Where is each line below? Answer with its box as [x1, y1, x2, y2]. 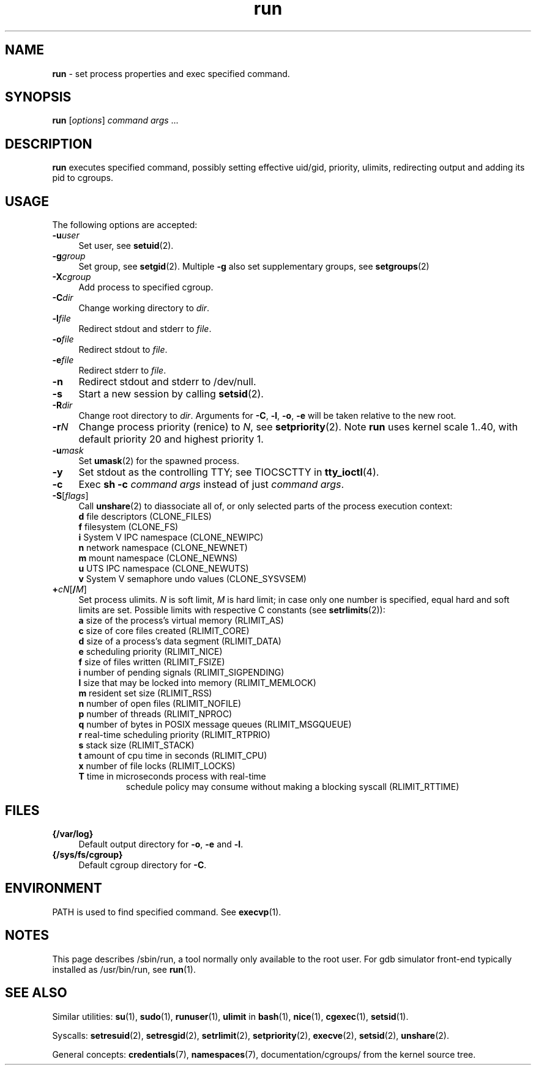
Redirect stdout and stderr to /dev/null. [78, 375, 256, 388]
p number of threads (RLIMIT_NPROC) [78, 709, 233, 720]
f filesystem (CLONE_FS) [78, 522, 179, 533]
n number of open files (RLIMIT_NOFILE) [78, 698, 242, 709]
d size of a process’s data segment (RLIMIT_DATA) [78, 636, 281, 647]
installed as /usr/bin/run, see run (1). [52, 964, 196, 975]
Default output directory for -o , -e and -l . [78, 838, 244, 849]
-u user [52, 230, 80, 241]
